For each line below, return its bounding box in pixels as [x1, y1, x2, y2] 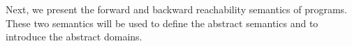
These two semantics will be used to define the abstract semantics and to [6, 15, 318, 30]
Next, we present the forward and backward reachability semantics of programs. [6, 2, 348, 16]
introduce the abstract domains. [6, 29, 142, 44]
